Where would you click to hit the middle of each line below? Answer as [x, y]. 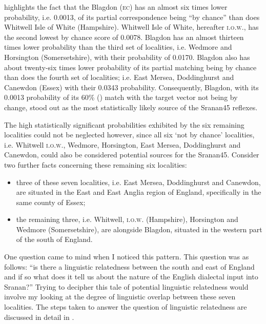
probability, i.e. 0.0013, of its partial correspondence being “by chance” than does [132, 17]
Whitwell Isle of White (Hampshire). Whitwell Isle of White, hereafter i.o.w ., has [131, 27]
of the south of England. [54, 239]
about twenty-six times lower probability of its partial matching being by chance [130, 67]
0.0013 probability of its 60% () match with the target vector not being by [121, 97]
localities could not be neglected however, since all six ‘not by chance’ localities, [129, 135]
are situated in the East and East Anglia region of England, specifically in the [139, 192]
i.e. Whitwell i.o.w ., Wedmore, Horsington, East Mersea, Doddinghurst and [122, 144]
